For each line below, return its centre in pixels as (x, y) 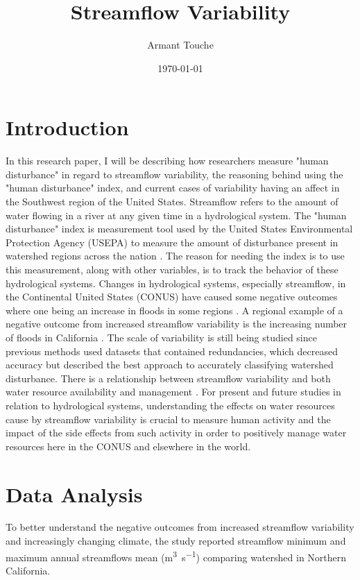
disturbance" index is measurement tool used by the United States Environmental (179, 229)
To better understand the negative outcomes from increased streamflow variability (180, 527)
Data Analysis (74, 494)
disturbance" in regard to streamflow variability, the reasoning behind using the (174, 174)
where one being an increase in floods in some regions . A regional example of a (174, 310)
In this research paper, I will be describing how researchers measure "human (167, 161)
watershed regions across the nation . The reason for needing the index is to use (175, 256)
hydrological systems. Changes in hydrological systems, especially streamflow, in (176, 283)
